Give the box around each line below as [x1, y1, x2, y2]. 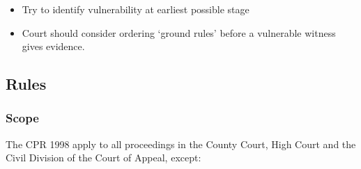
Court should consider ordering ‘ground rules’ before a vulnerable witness [22, 25, 336, 40]
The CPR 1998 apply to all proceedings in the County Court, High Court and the [6, 136, 356, 151]
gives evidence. [22, 39, 85, 54]
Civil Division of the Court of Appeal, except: [6, 150, 201, 165]
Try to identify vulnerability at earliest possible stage [22, 2, 249, 16]
